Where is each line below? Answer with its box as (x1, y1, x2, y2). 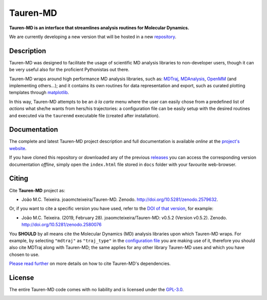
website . (9, 145, 27, 151)
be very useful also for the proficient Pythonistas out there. (9, 67, 130, 73)
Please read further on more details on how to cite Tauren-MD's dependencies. (9, 260, 171, 267)
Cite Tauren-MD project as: (9, 187, 65, 193)
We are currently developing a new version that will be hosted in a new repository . (9, 34, 177, 40)
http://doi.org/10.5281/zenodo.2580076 (21, 222, 102, 228)
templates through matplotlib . (9, 90, 69, 96)
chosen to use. (9, 251, 40, 257)
